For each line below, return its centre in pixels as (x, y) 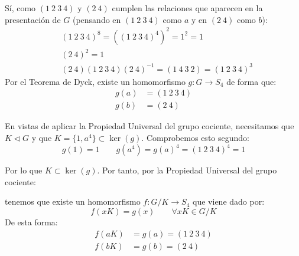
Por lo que (24, 170)
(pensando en (97, 19)
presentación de (33, 19)
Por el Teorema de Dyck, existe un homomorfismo (95, 81)
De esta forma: (31, 221)
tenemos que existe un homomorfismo (73, 201)
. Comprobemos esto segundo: (195, 138)
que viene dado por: (229, 201)
